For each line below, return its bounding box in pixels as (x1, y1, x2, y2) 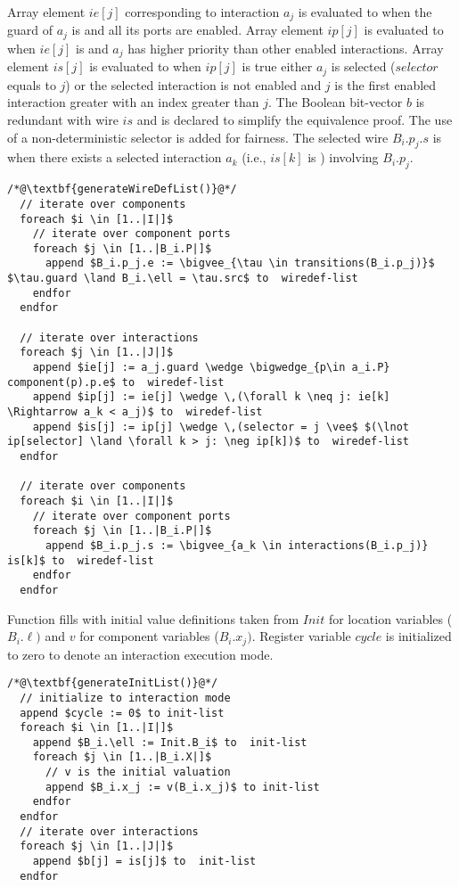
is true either (242, 57, 313, 76)
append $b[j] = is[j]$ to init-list (32, 855, 257, 868)
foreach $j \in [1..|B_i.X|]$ (32, 751, 212, 764)
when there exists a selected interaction (7, 148, 222, 167)
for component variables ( (79, 627, 219, 645)
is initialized (385, 627, 452, 645)
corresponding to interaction (125, 3, 280, 21)
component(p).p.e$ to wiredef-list (7, 375, 225, 389)
